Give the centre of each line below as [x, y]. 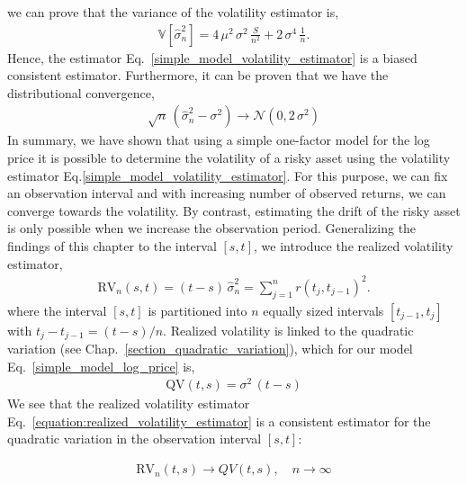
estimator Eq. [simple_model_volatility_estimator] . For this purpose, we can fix [228, 175]
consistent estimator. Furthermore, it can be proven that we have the [198, 75]
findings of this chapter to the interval [112, 246]
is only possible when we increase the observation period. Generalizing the [212, 228]
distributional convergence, [81, 92]
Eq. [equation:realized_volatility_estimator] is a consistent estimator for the [219, 421]
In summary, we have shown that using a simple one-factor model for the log [219, 140]
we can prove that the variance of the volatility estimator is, [173, 12]
